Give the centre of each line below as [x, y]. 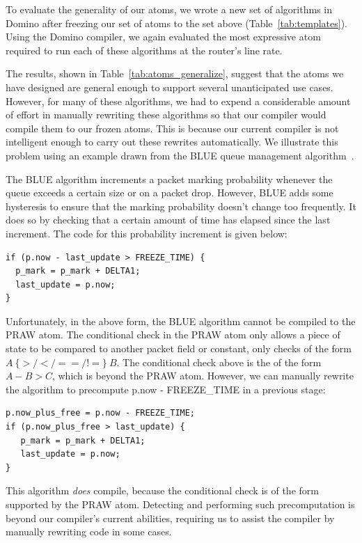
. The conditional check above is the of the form [219, 362]
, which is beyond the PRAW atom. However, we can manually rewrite [203, 376]
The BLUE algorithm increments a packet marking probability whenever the [169, 179]
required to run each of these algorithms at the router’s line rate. [144, 50]
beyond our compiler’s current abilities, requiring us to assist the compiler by [170, 518]
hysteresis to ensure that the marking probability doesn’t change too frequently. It [181, 206]
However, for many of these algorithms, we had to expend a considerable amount [178, 101]
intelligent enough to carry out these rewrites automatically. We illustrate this [172, 142]
